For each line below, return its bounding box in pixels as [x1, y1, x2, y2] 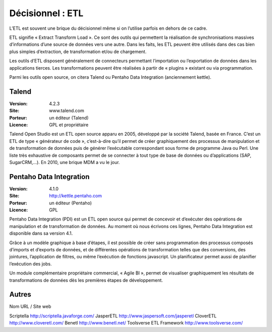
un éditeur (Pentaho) [49, 200, 92, 206]
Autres [9, 290, 31, 299]
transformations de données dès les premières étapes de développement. [9, 277, 163, 283]
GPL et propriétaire [49, 122, 89, 128]
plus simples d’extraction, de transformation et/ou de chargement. [9, 48, 147, 54]
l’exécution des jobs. [9, 260, 52, 267]
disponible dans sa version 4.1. [9, 230, 73, 237]
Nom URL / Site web [9, 303, 51, 310]
